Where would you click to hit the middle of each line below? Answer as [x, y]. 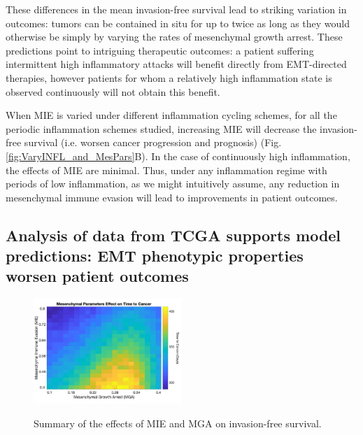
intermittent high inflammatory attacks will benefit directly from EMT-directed [176, 64]
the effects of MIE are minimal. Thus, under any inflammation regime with [166, 170]
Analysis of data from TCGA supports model [173, 235]
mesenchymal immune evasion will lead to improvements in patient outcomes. [172, 197]
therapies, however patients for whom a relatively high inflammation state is [169, 77]
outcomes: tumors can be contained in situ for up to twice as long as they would [178, 23]
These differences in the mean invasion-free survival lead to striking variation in [176, 9]
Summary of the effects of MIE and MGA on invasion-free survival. [178, 423]
